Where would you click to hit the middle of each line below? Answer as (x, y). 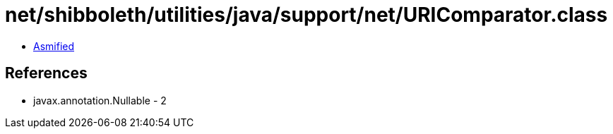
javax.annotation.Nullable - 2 (100, 100)
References (46, 73)
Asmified (54, 46)
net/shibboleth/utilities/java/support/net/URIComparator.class (306, 15)
